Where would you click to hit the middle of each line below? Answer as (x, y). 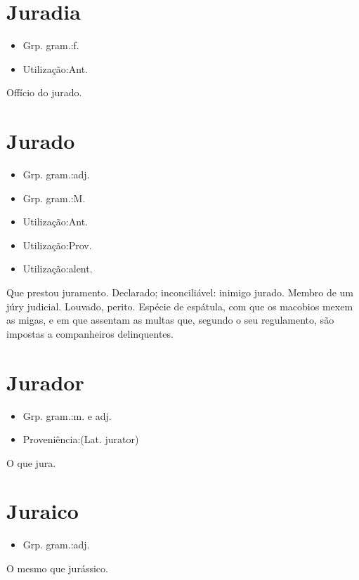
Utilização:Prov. (57, 245)
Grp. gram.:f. (51, 45)
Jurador (45, 382)
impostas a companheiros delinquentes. (90, 333)
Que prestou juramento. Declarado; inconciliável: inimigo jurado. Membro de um (180, 292)
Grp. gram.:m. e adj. (67, 415)
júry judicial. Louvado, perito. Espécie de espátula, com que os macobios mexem (180, 306)
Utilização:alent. (58, 269)
